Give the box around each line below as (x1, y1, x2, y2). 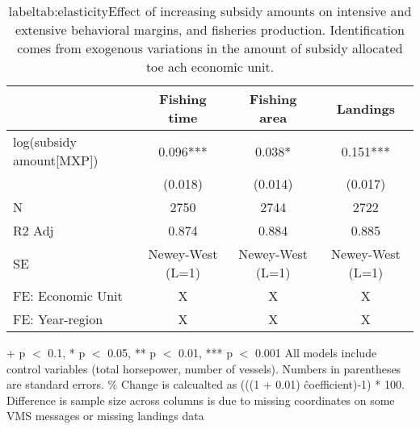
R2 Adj (13, 221, 54, 239)
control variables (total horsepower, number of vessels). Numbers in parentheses (6, 360, 401, 377)
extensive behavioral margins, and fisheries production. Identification (15, 20, 405, 39)
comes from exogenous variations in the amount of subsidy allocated (17, 39, 403, 57)
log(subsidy (13, 132, 77, 151)
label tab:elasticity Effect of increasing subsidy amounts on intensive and (8, 2, 412, 20)
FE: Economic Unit (13, 286, 123, 305)
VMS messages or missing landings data (6, 407, 204, 424)
